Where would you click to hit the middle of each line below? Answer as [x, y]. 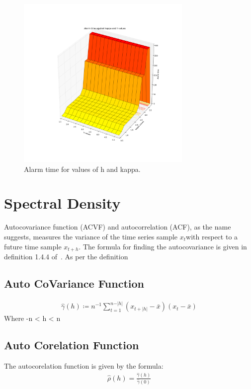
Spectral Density [62, 203]
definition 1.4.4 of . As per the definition [66, 256]
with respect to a [212, 236]
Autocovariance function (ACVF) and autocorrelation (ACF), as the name [118, 227]
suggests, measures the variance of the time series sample [91, 236]
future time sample [33, 246]
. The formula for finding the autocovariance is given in [163, 246]
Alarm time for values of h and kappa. [82, 169]
